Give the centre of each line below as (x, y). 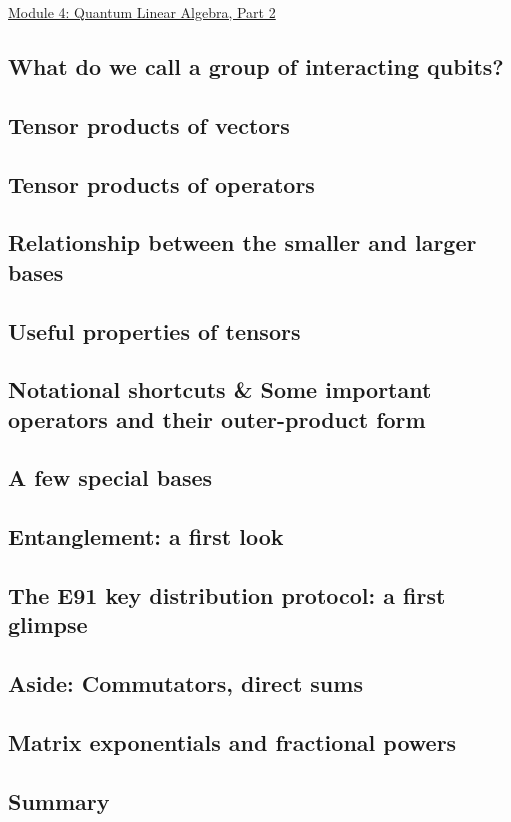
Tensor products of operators (161, 183)
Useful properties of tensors (154, 330)
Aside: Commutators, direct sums (185, 683)
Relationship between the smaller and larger (242, 242)
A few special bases (110, 477)
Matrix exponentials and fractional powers (232, 741)
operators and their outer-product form (217, 418)
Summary (59, 800)
